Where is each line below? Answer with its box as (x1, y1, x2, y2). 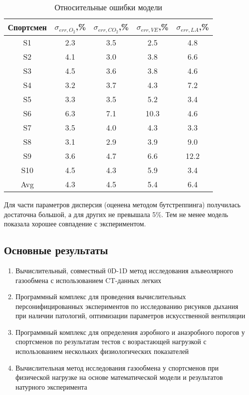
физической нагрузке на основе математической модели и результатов (15, 372, 223, 382)
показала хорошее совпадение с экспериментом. (4, 219, 146, 229)
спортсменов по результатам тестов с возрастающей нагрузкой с (15, 336, 207, 347)
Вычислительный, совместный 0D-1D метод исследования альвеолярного (15, 265, 233, 275)
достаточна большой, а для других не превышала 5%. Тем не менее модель (4, 209, 228, 219)
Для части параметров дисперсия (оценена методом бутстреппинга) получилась (4, 199, 241, 209)
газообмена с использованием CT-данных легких (15, 275, 162, 285)
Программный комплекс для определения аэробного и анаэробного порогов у (15, 327, 245, 337)
